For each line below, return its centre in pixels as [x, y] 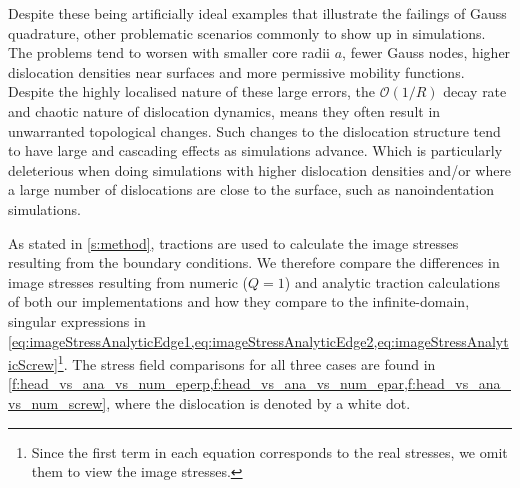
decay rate [475, 91]
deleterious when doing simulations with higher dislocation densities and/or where [260, 169]
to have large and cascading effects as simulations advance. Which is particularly [255, 150]
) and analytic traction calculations [392, 281]
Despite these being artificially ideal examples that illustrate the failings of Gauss [257, 13]
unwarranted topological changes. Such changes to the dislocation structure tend [254, 130]
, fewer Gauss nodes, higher [426, 52]
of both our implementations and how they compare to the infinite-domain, [239, 301]
